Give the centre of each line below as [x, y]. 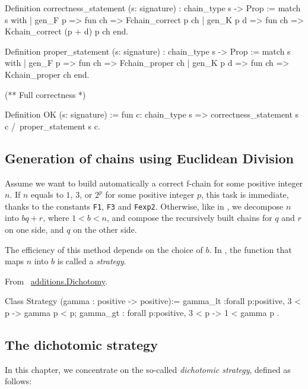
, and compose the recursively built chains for [189, 218]
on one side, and [34, 229]
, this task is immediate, [245, 194]
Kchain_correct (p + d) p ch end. [67, 31]
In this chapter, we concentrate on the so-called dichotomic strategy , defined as [148, 369]
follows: [18, 381]
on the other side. [105, 229]
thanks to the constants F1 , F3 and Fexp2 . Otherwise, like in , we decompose [144, 206]
